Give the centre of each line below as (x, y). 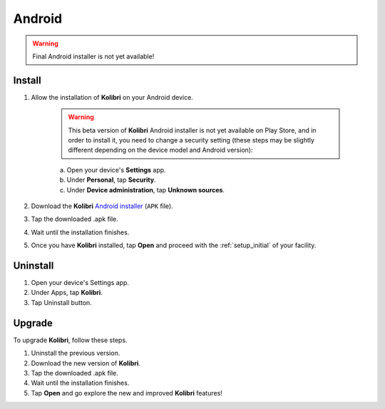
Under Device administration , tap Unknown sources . (145, 190)
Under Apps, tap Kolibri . (67, 293)
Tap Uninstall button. (61, 302)
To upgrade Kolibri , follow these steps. (70, 340)
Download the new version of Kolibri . (86, 363)
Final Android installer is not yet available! (93, 56)
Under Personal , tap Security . (111, 180)
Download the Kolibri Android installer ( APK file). (102, 206)
